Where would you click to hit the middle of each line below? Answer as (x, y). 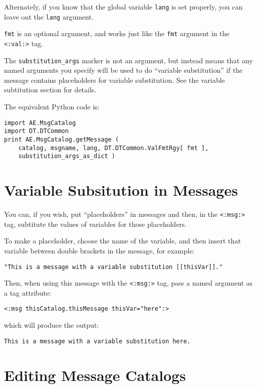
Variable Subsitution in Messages (121, 190)
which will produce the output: (52, 325)
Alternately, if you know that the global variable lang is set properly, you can (123, 7)
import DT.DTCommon (36, 131)
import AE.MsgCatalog (40, 123)
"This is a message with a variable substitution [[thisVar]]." (113, 267)
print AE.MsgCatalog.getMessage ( (62, 139)
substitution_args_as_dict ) (67, 156)
